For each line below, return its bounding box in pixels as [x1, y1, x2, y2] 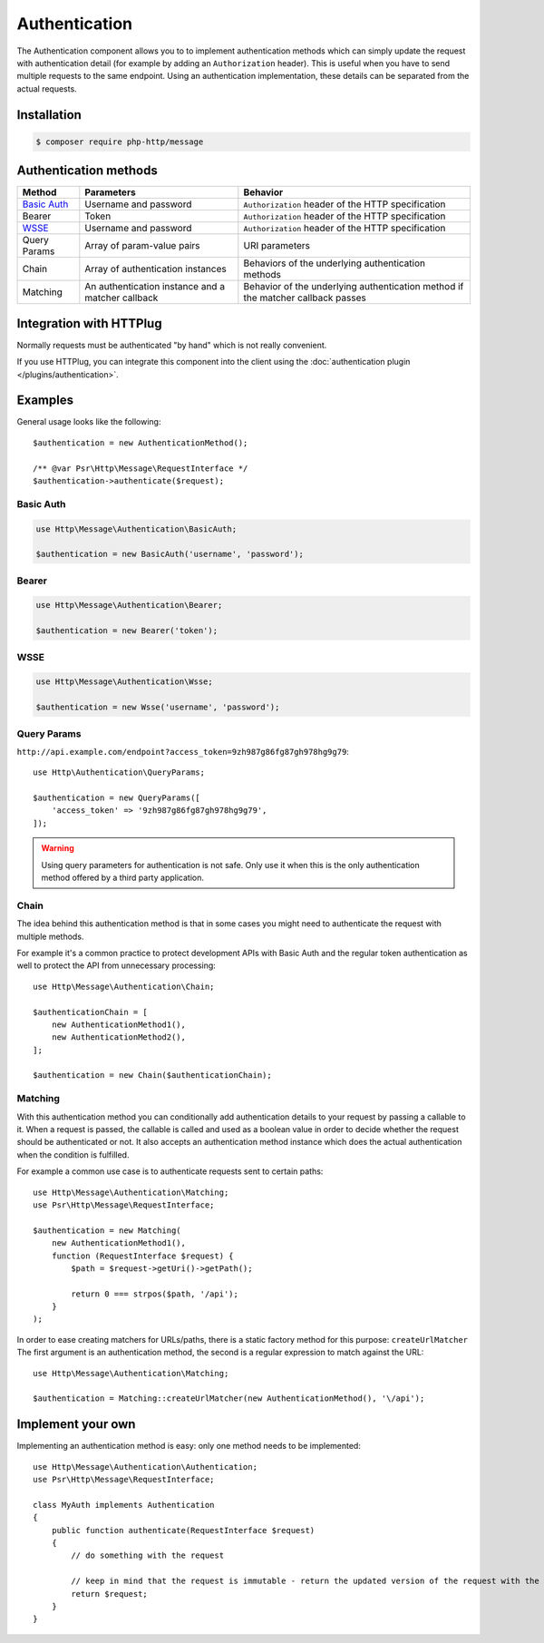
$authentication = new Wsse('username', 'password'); [35, 702, 280, 712]
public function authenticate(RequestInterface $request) [51, 1525, 316, 1535]
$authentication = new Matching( [33, 1225, 181, 1236]
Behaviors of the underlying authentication [243, 257, 426, 269]
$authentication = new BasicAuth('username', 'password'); [35, 549, 304, 560]
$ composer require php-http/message [35, 136, 204, 147]
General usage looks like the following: [16, 416, 161, 427]
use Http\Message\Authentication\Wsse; [35, 677, 213, 687]
